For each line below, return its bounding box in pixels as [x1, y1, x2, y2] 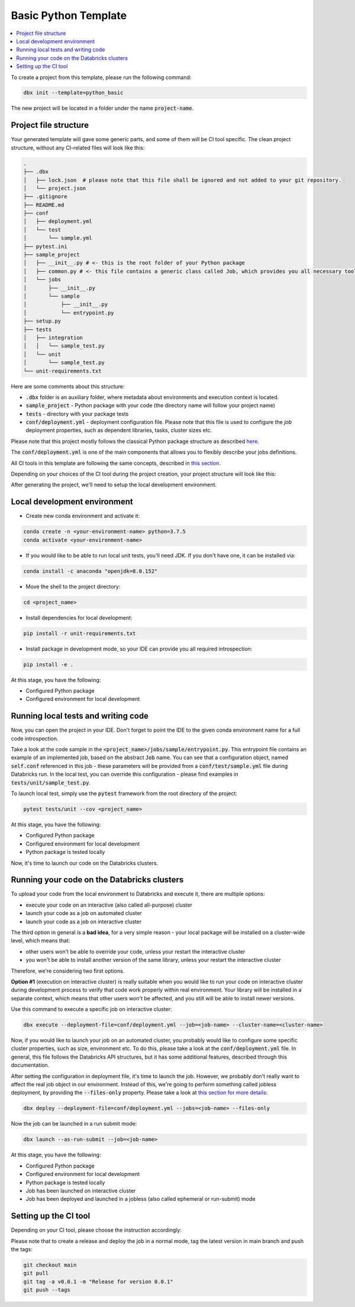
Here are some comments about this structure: [11, 382, 125, 390]
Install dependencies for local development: [25, 614, 133, 621]
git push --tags [23, 1287, 71, 1293]
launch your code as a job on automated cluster [25, 910, 142, 917]
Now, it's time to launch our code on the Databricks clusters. [11, 859, 159, 866]
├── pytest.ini [23, 243, 67, 250]
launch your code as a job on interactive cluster [25, 918, 142, 925]
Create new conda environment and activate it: [25, 512, 140, 519]
